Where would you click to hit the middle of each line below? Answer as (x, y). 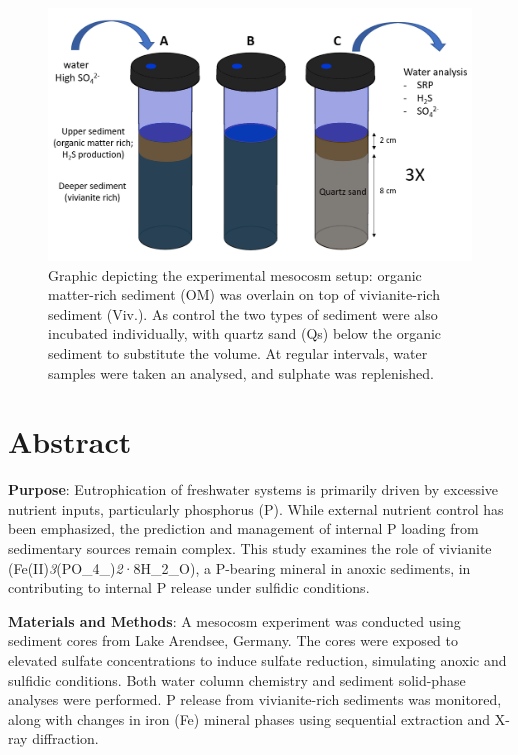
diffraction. (65, 738)
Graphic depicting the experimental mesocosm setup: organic (235, 274)
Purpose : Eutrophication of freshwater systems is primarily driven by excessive (253, 489)
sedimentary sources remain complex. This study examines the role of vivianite (250, 548)
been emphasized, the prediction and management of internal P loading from (243, 528)
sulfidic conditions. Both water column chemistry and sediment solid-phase (237, 679)
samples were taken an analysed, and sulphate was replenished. (241, 372)
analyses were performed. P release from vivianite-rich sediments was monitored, (255, 699)
